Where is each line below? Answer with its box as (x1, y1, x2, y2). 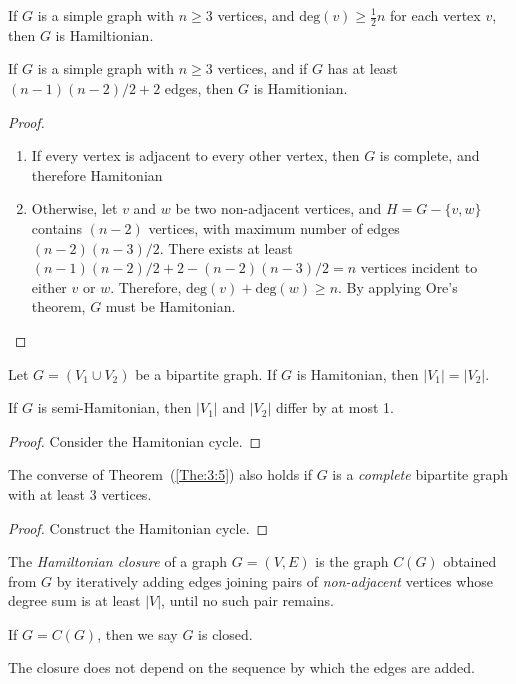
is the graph (315, 551, 389, 572)
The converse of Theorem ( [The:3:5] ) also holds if (8, 464, 313, 485)
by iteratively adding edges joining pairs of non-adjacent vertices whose (56, 570, 493, 591)
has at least (327, 58, 398, 79)
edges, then (164, 78, 234, 99)
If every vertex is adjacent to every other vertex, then (31, 145, 360, 166)
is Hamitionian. (253, 78, 348, 99)
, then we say (97, 623, 178, 644)
